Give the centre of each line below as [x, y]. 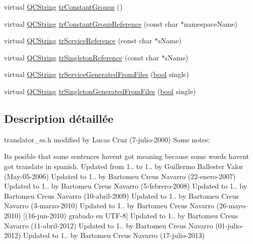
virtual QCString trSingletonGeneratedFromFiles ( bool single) [100, 91]
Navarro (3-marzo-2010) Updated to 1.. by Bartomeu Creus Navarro [109, 206]
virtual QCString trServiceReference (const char [78, 40]
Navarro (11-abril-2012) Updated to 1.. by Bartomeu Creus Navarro [109, 225]
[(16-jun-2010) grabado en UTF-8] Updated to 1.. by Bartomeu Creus [131, 215]
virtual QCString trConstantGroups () [63, 7]
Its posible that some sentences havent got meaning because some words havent [127, 156]
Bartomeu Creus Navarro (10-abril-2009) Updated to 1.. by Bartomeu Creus [122, 195]
